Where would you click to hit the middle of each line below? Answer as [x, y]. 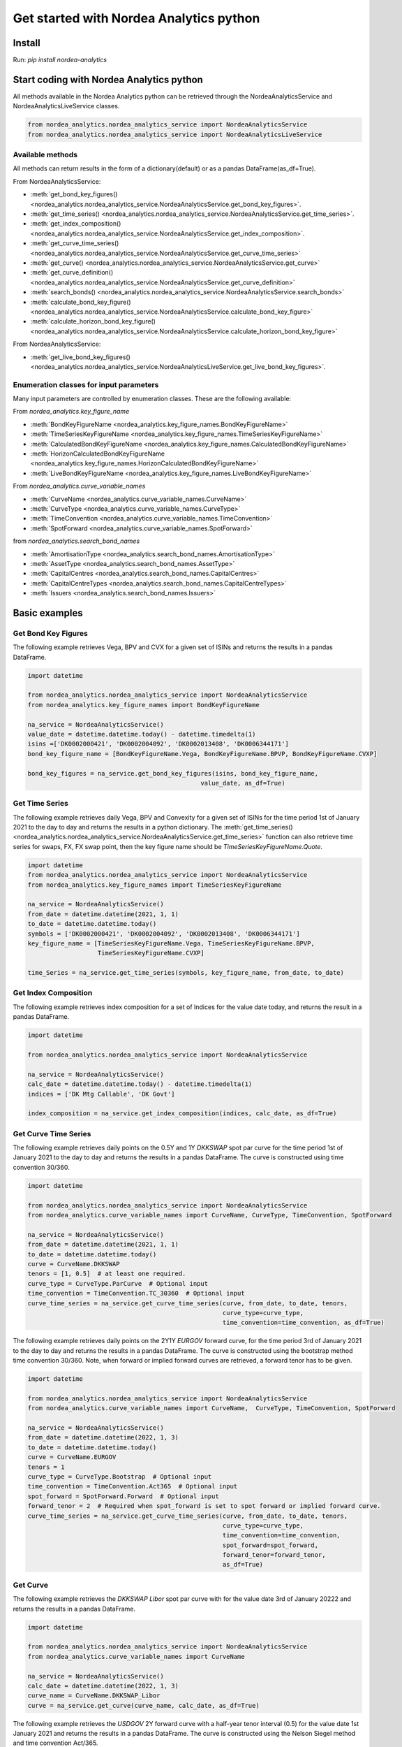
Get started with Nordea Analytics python [136, 18]
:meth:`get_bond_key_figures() [74, 194]
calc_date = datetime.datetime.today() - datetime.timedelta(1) [140, 1084]
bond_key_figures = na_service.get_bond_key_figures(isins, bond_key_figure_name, [173, 773]
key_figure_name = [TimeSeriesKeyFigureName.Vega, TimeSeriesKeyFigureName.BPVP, [171, 943]
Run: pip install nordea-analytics [60, 60]
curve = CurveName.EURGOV [72, 1457]
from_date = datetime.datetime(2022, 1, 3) [103, 1437]
